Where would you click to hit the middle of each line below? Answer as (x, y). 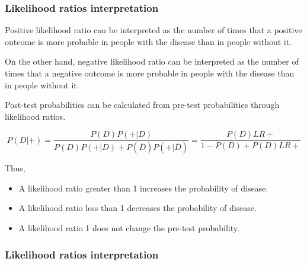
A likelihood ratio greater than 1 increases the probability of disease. (143, 188)
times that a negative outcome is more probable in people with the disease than (150, 73)
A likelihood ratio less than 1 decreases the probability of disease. (137, 208)
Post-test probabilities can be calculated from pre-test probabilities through (142, 105)
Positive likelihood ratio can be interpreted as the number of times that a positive (153, 30)
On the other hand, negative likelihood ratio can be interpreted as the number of (152, 61)
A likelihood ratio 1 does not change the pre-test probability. (129, 228)
